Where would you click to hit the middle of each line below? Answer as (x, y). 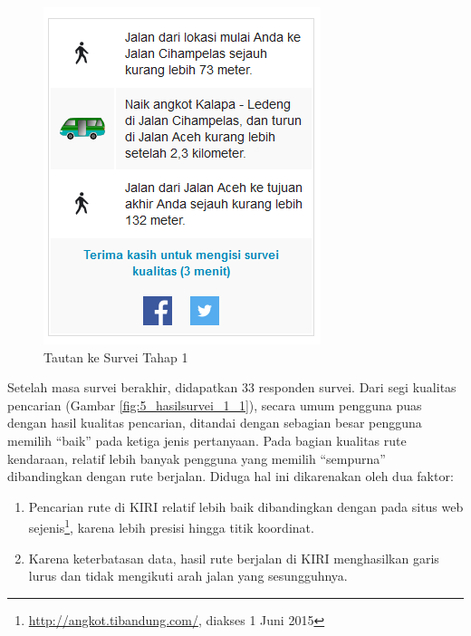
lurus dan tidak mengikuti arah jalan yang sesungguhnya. (188, 576)
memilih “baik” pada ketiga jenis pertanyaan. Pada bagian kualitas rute (207, 440)
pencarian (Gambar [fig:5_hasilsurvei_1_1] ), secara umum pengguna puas (215, 405)
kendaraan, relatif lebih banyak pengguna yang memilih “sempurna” (197, 458)
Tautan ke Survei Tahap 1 (116, 357)
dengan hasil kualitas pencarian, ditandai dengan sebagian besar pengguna (215, 423)
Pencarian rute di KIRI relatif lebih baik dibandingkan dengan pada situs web (246, 506)
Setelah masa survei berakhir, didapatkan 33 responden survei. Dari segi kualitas (232, 387)
